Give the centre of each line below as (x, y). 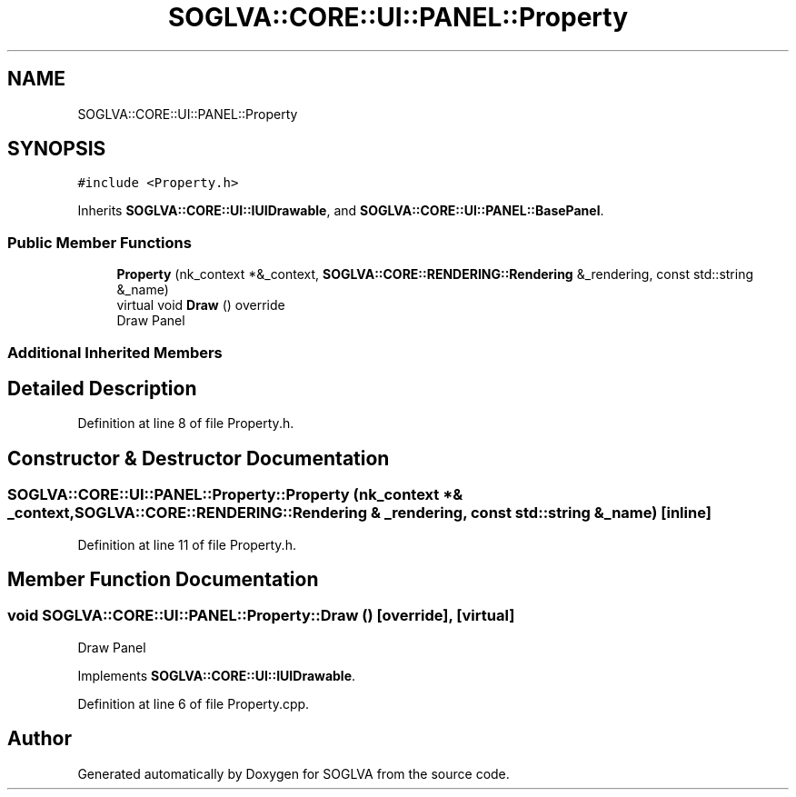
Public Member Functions (99, 242)
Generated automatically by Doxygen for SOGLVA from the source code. (294, 773)
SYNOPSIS (57, 149)
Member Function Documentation (163, 580)
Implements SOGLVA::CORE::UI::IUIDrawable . (217, 675)
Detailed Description (102, 388)
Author (40, 739)
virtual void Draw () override (201, 305)
